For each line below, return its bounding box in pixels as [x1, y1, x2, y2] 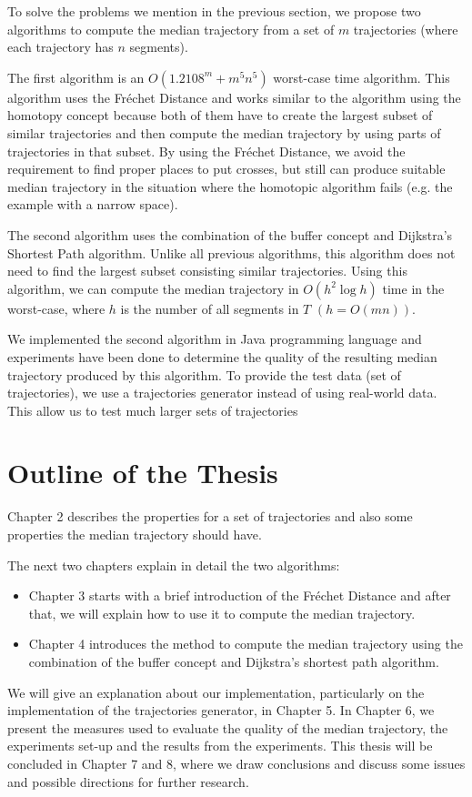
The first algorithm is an [7, 67, 145, 86]
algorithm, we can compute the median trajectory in [7, 278, 299, 298]
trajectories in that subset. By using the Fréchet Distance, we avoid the [7, 141, 406, 160]
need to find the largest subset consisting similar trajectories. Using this [7, 261, 407, 280]
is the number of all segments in [120, 298, 299, 318]
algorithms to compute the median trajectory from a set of [7, 19, 335, 38]
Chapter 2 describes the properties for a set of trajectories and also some [7, 507, 413, 526]
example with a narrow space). [7, 195, 178, 214]
